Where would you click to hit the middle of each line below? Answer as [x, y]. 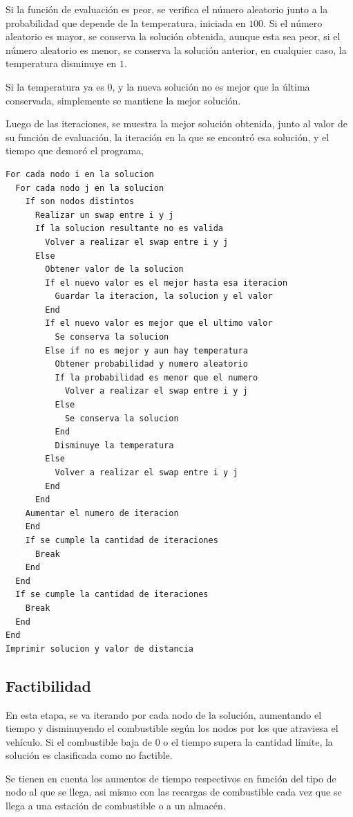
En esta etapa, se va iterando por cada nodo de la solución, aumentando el [164, 714]
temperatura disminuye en [61, 63]
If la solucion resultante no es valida [129, 229]
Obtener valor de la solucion [114, 269]
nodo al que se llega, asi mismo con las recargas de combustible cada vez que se [174, 792]
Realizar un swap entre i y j [104, 215]
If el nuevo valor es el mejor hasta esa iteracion [166, 283]
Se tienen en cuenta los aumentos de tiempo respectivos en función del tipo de [171, 778]
